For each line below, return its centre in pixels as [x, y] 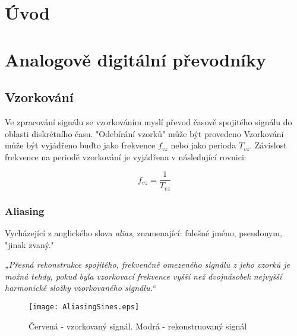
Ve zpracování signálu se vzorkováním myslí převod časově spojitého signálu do [148, 121]
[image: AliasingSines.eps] [84, 307]
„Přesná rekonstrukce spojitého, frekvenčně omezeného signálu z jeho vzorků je [147, 264]
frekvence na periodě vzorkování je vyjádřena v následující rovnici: [126, 156]
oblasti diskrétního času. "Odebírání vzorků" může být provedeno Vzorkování [144, 133]
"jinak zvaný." [29, 244]
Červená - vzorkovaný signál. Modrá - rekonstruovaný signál [138, 326]
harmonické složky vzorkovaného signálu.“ [80, 288]
